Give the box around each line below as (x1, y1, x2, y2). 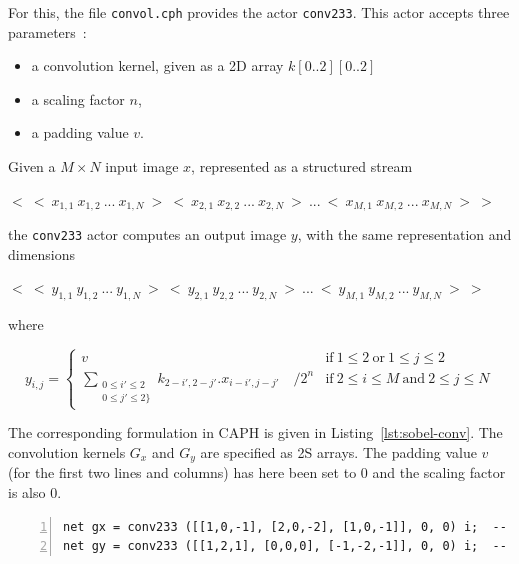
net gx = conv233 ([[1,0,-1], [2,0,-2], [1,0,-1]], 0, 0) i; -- (63, 519, 507, 534)
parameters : (8, 21, 87, 42)
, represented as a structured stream (191, 156, 413, 177)
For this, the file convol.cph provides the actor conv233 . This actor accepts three (8, 2, 510, 22)
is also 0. (8, 482, 62, 503)
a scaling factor (31, 88, 125, 109)
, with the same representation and (297, 224, 512, 245)
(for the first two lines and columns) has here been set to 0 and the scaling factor (8, 462, 506, 483)
